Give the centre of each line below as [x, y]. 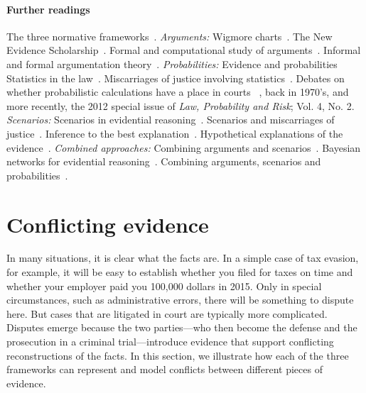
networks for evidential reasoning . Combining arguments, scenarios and [164, 161]
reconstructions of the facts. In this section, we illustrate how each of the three [178, 355]
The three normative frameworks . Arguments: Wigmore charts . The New [169, 36]
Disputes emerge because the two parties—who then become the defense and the [182, 327]
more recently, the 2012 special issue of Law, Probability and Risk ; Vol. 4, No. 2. [181, 105]
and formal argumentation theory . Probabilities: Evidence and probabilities [172, 63]
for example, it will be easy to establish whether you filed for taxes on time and [180, 272]
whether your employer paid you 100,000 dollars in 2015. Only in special [164, 286]
